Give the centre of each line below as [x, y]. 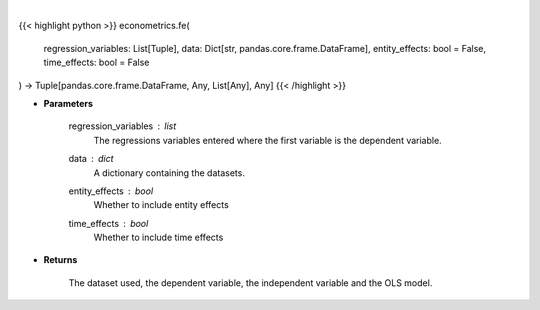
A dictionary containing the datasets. [169, 172]
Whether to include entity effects [161, 205]
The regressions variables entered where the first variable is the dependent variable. [267, 140]
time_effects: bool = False [96, 62]
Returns [60, 260]
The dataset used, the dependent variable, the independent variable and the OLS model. [250, 282]
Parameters [68, 103]
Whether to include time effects [158, 237]
